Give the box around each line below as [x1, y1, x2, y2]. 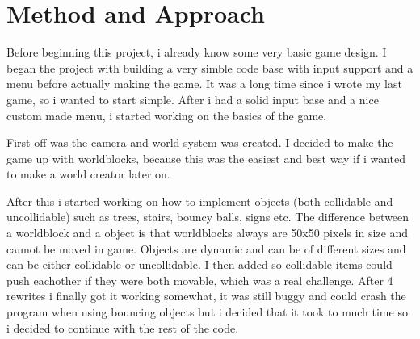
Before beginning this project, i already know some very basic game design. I [6, 44, 387, 61]
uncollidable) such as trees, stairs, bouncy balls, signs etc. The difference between [6, 208, 409, 225]
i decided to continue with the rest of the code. [6, 319, 239, 336]
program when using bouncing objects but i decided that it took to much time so [6, 303, 408, 320]
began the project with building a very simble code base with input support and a [6, 59, 414, 76]
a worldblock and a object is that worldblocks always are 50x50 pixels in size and [6, 224, 409, 241]
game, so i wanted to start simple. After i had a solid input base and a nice [6, 90, 379, 107]
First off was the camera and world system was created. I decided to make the [6, 134, 393, 151]
